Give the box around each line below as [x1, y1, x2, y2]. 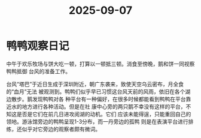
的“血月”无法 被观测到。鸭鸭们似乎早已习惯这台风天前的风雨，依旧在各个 [6, 88, 185, 95]
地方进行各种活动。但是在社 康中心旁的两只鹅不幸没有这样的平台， [22, 103, 186, 110]
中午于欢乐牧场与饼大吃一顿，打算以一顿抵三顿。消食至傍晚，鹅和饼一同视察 [6, 60, 195, 67]
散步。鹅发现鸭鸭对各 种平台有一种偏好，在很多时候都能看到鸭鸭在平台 [11, 95, 186, 103]
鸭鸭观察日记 [6, 40, 70, 53]
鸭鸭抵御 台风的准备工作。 [6, 67, 71, 75]
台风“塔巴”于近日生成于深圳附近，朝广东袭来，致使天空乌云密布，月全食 [6, 80, 184, 88]
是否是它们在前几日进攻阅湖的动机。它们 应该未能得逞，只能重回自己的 [16, 110, 191, 118]
